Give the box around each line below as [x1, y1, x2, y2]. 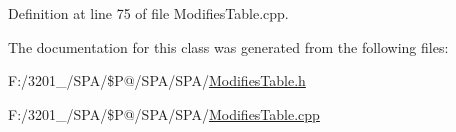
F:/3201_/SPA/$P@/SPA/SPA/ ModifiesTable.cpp [8, 103, 320, 124]
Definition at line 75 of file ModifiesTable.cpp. [8, 3, 289, 23]
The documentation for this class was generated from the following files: [8, 36, 449, 57]
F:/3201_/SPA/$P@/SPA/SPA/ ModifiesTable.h [8, 70, 306, 91]
